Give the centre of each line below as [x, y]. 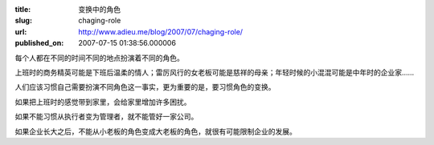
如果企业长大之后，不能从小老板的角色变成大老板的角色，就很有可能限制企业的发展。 [156, 131]
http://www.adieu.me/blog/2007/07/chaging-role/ [161, 31]
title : [23, 9]
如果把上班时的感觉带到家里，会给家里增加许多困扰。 [103, 102]
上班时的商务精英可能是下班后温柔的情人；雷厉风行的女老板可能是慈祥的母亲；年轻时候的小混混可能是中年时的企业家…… [215, 72]
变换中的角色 [99, 9]
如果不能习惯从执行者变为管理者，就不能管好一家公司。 [106, 117]
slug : [23, 21]
